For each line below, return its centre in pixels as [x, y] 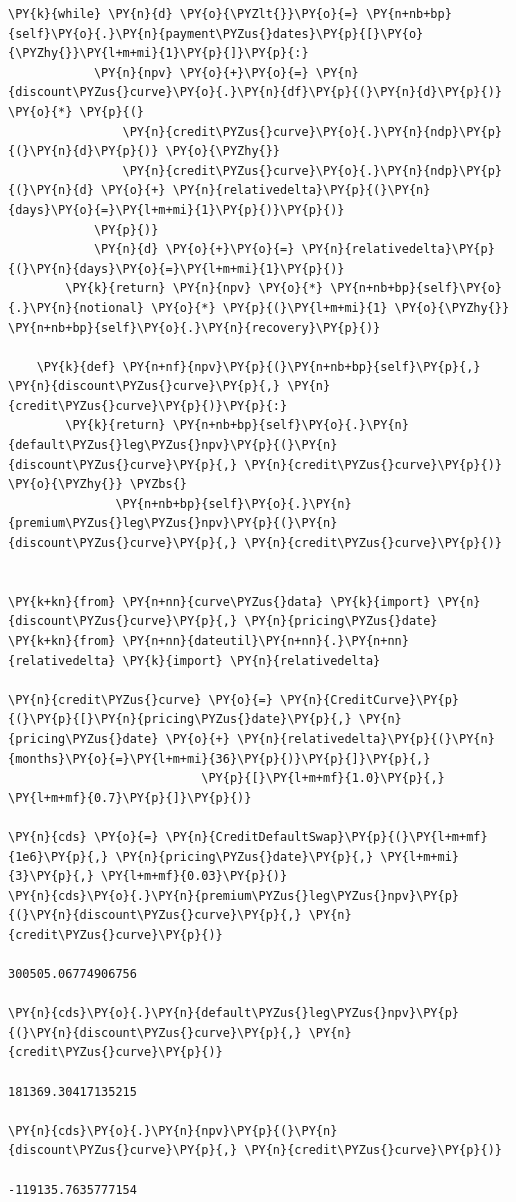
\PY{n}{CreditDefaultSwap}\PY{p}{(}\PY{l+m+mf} [326, 836]
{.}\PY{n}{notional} [76, 307]
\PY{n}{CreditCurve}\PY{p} [370, 699]
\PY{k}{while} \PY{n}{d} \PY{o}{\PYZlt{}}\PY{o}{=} [183, 14]
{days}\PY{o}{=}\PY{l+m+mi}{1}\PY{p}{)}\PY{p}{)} [176, 209]
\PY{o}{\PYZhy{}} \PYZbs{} [97, 484]
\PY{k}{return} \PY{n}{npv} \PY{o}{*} [194, 288]
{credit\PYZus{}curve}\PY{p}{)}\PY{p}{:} [148, 405]
